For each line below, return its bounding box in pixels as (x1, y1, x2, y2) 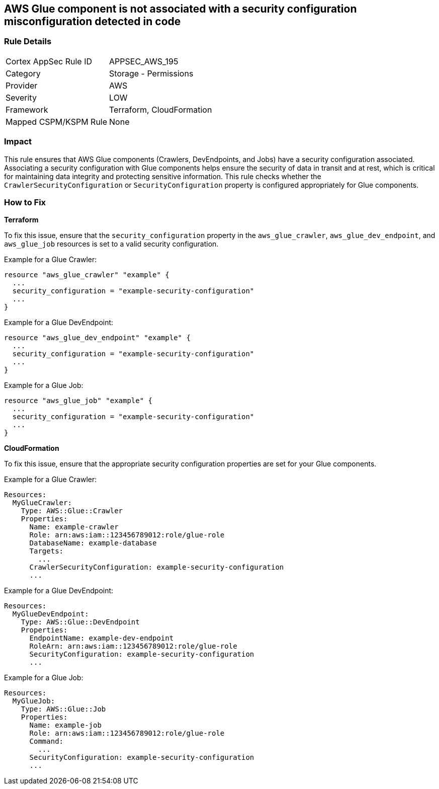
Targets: (29, 547, 64, 556)
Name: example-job (29, 721, 102, 730)
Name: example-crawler (29, 523, 119, 531)
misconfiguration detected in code (4, 15, 181, 28)
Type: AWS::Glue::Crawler (21, 507, 123, 515)
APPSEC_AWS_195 (109, 56, 179, 66)
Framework (6, 104, 48, 115)
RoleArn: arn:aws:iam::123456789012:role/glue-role (29, 642, 237, 651)
